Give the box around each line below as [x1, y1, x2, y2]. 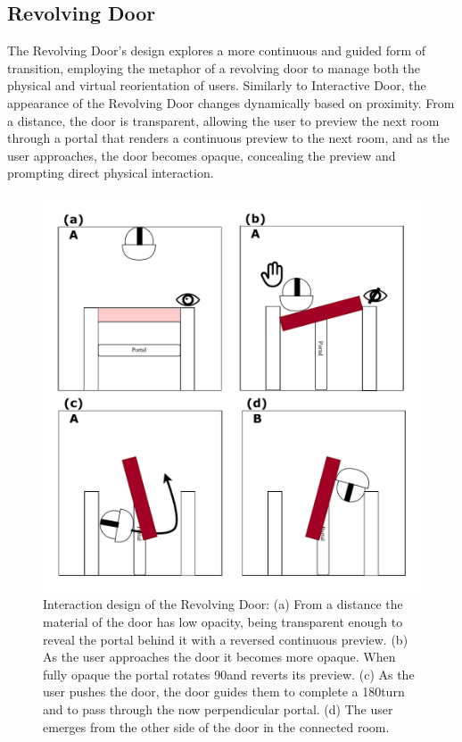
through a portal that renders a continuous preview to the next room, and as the [7, 129, 450, 147]
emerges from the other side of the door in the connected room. [43, 717, 390, 736]
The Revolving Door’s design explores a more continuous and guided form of [7, 41, 426, 60]
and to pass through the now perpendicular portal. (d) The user [43, 699, 393, 718]
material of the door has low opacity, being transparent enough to [43, 612, 403, 630]
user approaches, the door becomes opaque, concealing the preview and [7, 146, 396, 164]
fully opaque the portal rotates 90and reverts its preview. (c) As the [43, 664, 415, 683]
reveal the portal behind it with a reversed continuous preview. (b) [43, 629, 408, 648]
